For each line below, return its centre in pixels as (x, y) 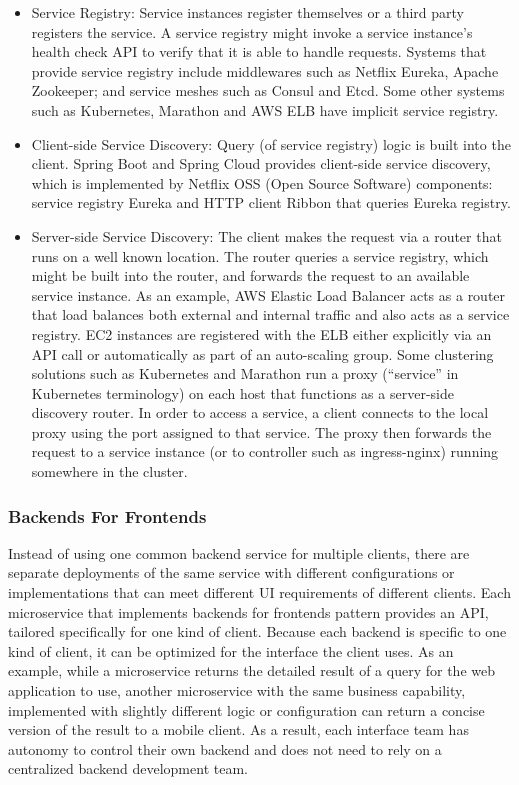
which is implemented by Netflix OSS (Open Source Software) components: (262, 182)
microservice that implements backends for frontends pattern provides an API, (248, 611)
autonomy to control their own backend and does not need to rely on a (225, 748)
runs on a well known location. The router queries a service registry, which (260, 255)
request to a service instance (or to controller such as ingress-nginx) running (265, 451)
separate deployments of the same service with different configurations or (231, 572)
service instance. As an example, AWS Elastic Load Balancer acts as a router (268, 294)
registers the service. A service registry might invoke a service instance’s (252, 31)
